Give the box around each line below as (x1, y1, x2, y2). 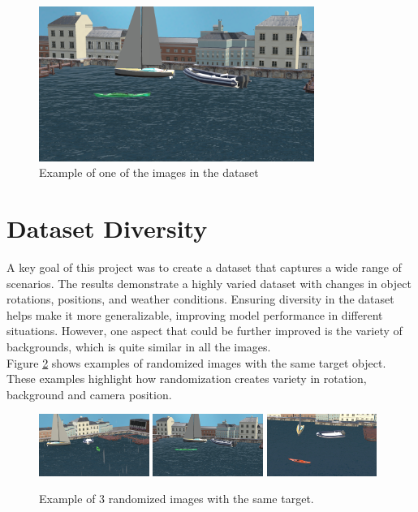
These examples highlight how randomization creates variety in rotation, (6, 370, 367, 387)
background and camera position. (6, 385, 172, 402)
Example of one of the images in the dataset (39, 164, 259, 181)
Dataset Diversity (6, 212, 208, 245)
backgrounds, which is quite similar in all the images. (6, 338, 271, 355)
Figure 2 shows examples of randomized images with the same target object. (6, 354, 386, 371)
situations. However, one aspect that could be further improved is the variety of (6, 322, 403, 339)
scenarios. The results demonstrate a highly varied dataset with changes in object (6, 274, 412, 291)
